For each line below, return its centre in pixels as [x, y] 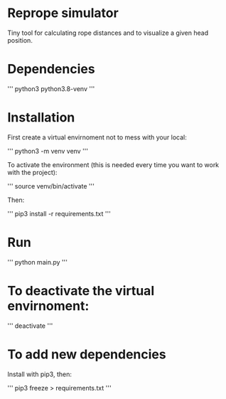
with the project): [32, 172]
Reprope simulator [63, 13]
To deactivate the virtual [81, 291]
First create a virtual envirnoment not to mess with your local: [97, 137]
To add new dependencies [87, 354]
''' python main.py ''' [37, 262]
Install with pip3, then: [40, 374]
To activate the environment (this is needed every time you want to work [113, 164]
